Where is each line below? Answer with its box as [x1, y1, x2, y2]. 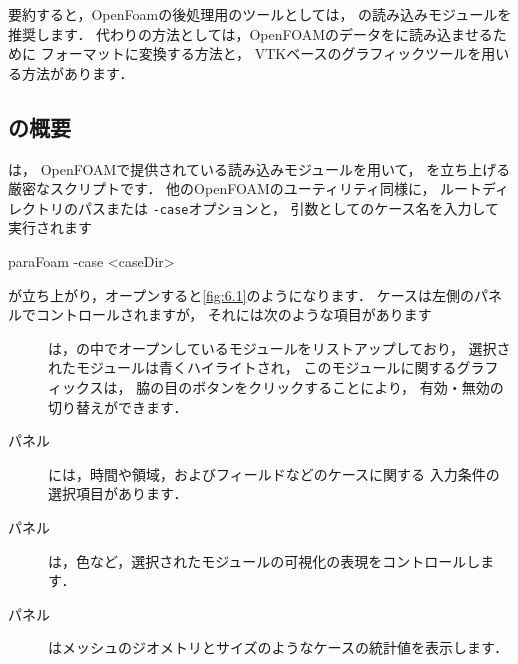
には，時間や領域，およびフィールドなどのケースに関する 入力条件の [48, 463, 500, 484]
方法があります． [21, 62, 134, 83]
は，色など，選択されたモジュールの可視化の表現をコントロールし [48, 550, 481, 571]
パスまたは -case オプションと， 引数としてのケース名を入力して [77, 197, 500, 218]
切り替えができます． [48, 396, 188, 417]
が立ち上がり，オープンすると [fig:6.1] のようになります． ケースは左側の [8, 284, 474, 305]
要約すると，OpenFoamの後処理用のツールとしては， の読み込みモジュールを [8, 4, 512, 24]
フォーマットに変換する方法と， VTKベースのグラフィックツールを [40, 43, 482, 64]
